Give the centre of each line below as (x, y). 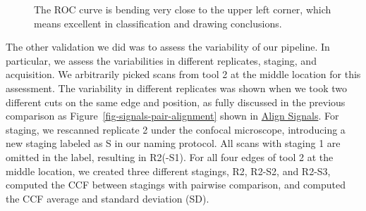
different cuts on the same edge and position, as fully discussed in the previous (176, 102)
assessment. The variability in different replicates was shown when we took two (176, 88)
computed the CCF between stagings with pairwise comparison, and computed (176, 185)
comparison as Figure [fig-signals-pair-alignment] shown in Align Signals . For (172, 116)
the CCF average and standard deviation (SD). (108, 198)
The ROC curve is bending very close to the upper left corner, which (183, 9)
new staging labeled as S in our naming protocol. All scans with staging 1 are (173, 143)
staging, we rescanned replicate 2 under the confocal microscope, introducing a (176, 129)
